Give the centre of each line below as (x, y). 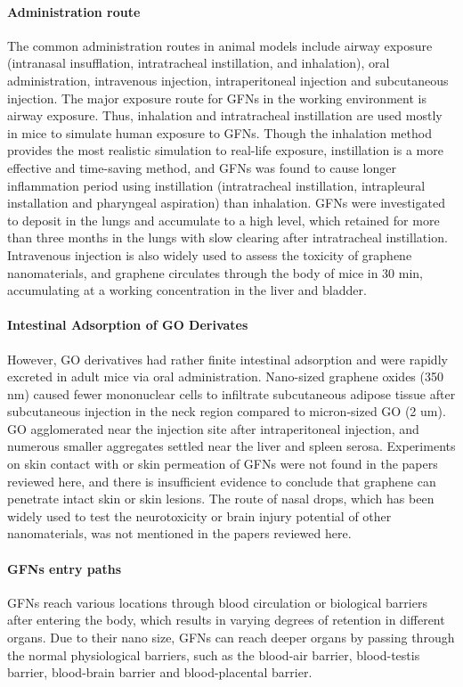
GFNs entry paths (65, 568)
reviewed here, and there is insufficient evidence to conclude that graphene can (222, 481)
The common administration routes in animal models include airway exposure (220, 45)
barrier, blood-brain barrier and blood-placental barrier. (160, 672)
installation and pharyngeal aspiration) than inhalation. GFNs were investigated (226, 203)
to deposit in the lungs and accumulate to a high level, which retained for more (223, 220)
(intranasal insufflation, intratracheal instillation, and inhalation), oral (199, 63)
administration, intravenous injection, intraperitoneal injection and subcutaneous (228, 80)
